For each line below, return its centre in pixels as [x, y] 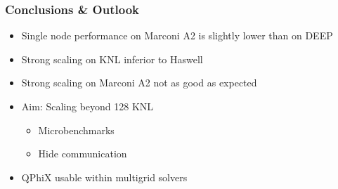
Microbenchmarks [76, 130]
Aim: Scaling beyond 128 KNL [87, 106]
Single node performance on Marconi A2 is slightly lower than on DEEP [177, 35]
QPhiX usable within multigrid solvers [104, 177]
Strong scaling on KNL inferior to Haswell [112, 59]
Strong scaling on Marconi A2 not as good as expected [139, 83]
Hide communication [83, 154]
